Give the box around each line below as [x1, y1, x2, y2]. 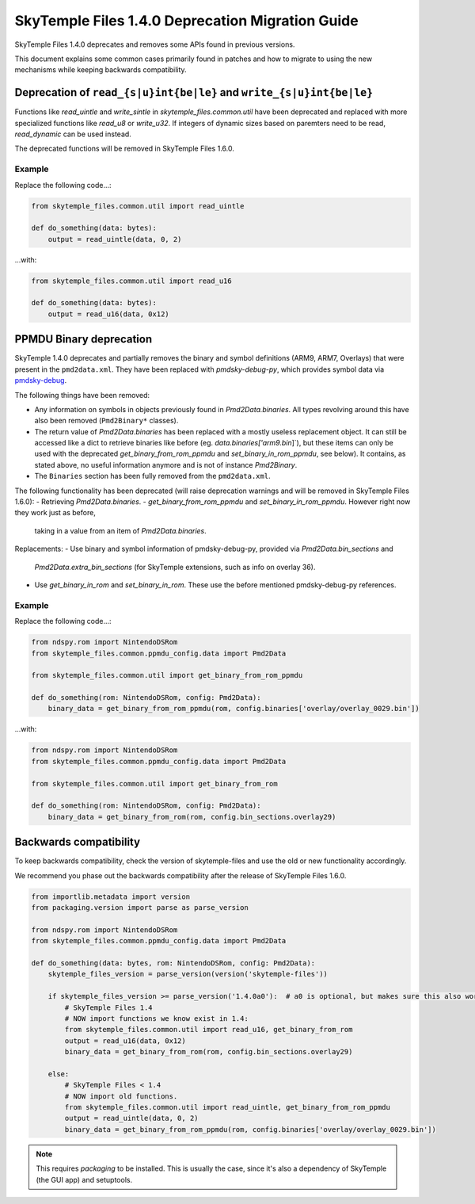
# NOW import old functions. [64, 1091, 178, 1101]
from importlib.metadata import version [31, 892, 190, 901]
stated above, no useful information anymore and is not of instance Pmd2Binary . [34, 460, 298, 469]
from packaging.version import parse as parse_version [31, 904, 249, 912]
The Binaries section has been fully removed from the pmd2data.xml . [34, 472, 271, 481]
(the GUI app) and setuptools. [36, 1175, 133, 1184]
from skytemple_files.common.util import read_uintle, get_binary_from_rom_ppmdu [64, 1103, 391, 1112]
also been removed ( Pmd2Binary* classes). [34, 416, 179, 426]
